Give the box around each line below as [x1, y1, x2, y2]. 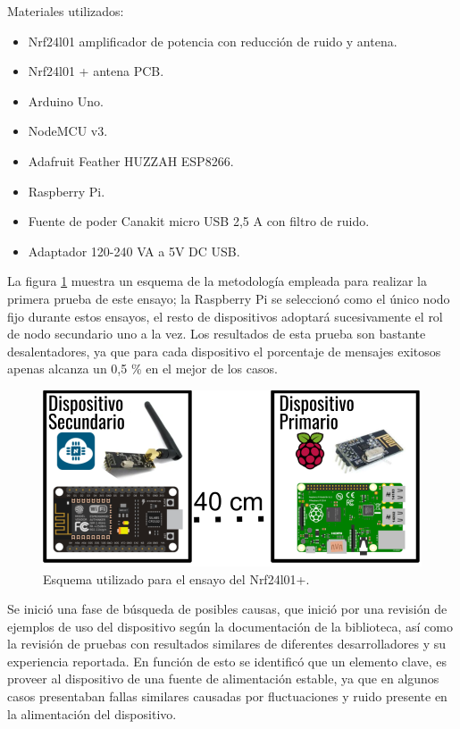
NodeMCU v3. [28, 121, 108, 140]
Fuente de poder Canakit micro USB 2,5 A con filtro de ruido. [28, 212, 370, 230]
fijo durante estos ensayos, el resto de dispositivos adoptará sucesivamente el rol [7, 306, 443, 325]
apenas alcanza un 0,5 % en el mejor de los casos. [7, 359, 278, 378]
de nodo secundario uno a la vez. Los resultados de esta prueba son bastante [7, 324, 426, 343]
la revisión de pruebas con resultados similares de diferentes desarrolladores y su [7, 634, 447, 653]
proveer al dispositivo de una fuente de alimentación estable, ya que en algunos [7, 669, 439, 688]
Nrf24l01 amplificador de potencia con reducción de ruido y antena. [28, 31, 397, 50]
